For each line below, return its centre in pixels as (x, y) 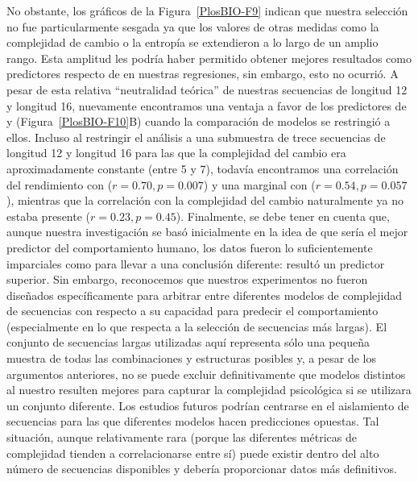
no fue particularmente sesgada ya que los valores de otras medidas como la (193, 26)
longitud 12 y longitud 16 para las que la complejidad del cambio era (176, 153)
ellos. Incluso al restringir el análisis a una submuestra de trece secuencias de (196, 137)
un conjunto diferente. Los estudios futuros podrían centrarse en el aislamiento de (208, 405)
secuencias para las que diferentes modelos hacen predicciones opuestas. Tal (193, 421)
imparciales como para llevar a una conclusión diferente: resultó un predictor (196, 263)
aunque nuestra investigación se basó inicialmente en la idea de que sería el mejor (207, 232)
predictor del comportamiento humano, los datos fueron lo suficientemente (190, 247)
